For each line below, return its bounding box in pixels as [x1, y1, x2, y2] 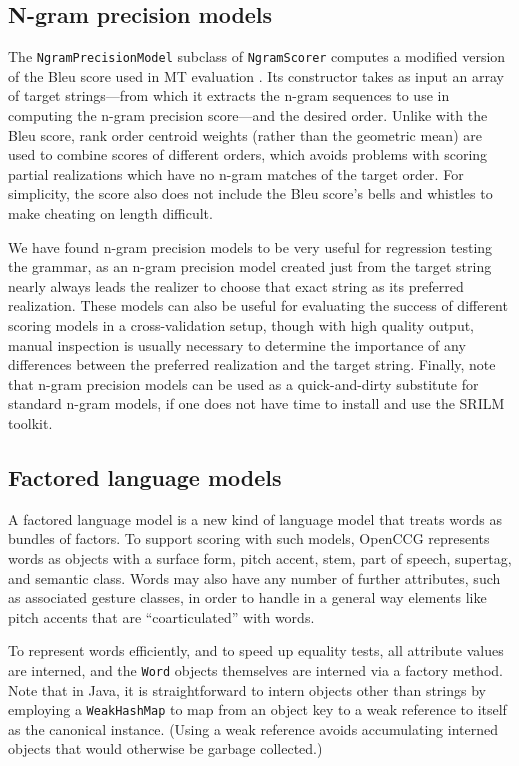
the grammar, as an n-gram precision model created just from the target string [8, 256, 492, 277]
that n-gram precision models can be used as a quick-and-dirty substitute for [8, 373, 479, 394]
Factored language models [8, 461, 282, 492]
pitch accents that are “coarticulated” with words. [8, 606, 315, 627]
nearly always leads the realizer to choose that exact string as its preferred [8, 275, 464, 296]
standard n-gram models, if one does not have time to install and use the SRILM [8, 393, 505, 414]
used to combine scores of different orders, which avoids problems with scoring [8, 144, 488, 165]
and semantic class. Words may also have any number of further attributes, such [8, 567, 501, 588]
